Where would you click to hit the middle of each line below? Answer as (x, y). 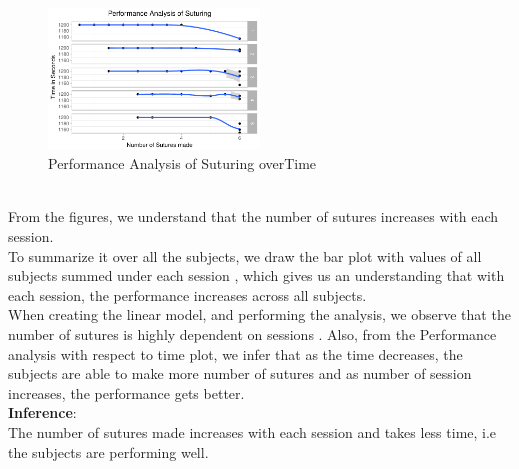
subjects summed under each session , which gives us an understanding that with (256, 275)
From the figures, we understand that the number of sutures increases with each (253, 216)
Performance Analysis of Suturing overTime (182, 163)
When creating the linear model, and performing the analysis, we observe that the (259, 314)
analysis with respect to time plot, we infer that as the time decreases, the (235, 353)
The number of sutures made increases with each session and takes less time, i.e (252, 431)
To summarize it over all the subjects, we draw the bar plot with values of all (245, 255)
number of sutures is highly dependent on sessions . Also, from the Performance (252, 334)
